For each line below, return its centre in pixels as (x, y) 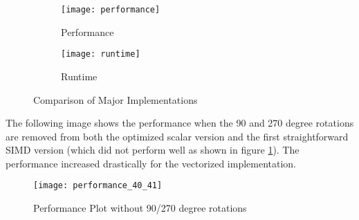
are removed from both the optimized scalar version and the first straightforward (177, 136)
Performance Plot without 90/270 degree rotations (140, 208)
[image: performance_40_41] (98, 186)
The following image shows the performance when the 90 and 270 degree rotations (180, 123)
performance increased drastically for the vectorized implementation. (151, 163)
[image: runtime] (101, 54)
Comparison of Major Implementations (116, 99)
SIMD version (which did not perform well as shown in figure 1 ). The (153, 150)
